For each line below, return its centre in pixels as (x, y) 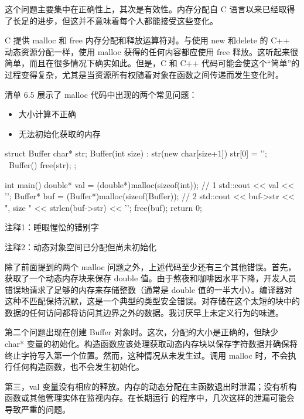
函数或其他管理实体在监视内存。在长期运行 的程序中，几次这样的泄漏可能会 (150, 398)
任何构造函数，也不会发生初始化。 (78, 367)
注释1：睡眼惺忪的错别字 (52, 227)
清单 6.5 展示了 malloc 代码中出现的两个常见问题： (101, 94)
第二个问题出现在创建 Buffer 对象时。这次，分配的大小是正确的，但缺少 (141, 332)
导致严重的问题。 (37, 409)
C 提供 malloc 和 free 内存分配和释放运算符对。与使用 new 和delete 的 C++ (147, 40)
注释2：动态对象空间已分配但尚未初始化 (81, 246)
